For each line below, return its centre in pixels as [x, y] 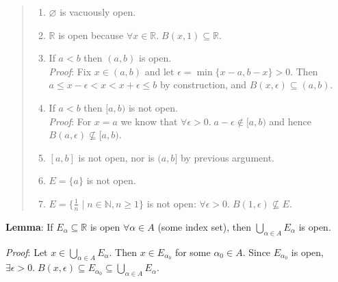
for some [193, 252]
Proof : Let [27, 252]
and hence [290, 121]
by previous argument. [227, 157]
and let [159, 71]
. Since [257, 252]
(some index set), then [205, 226]
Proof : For [70, 121]
